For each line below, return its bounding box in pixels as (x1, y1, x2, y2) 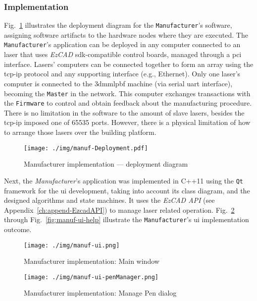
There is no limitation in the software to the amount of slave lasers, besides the (4, 107, 245, 118)
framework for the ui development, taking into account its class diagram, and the (4, 185, 250, 195)
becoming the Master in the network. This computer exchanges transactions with (4, 88, 251, 98)
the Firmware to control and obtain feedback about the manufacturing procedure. (4, 98, 252, 108)
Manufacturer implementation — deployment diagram (24, 159, 188, 169)
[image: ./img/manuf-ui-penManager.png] (24, 273, 159, 281)
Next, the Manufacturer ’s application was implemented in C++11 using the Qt (4, 175, 244, 185)
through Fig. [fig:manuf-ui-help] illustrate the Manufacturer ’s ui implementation (4, 214, 249, 225)
